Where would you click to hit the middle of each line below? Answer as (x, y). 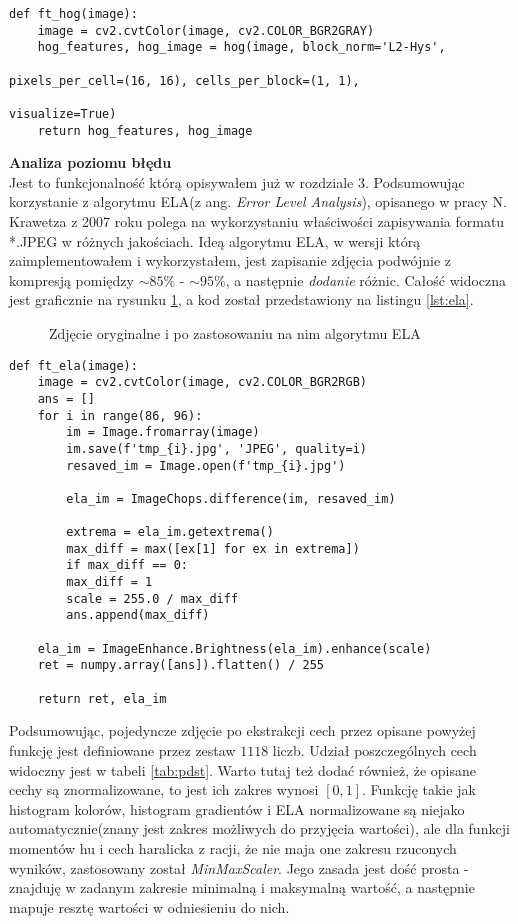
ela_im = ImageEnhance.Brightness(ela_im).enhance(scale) (234, 648)
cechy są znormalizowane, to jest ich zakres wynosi (164, 789)
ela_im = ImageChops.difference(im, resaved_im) (231, 498)
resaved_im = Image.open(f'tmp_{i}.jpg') (206, 465)
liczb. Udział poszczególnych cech (374, 749)
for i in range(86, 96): (120, 415)
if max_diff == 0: (127, 565)
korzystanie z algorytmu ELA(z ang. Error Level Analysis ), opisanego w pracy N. (258, 201)
